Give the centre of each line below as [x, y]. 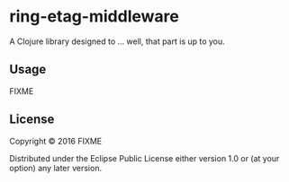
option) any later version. [55, 168]
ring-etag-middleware [95, 17]
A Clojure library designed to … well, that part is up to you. [117, 41]
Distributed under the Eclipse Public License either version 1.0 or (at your [144, 158]
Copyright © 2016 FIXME [56, 141]
